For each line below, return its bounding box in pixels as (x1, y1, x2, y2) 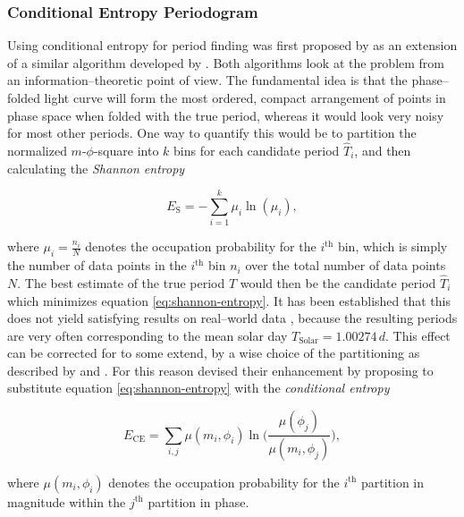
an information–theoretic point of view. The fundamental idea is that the (7, 71, 408, 89)
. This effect (385, 326, 451, 344)
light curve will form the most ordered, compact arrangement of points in (44, 89, 446, 106)
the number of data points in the (7, 256, 187, 275)
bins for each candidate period (173, 141, 340, 159)
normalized (7, 141, 67, 159)
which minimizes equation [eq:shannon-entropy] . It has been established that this (7, 291, 451, 309)
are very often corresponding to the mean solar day (7, 326, 288, 344)
